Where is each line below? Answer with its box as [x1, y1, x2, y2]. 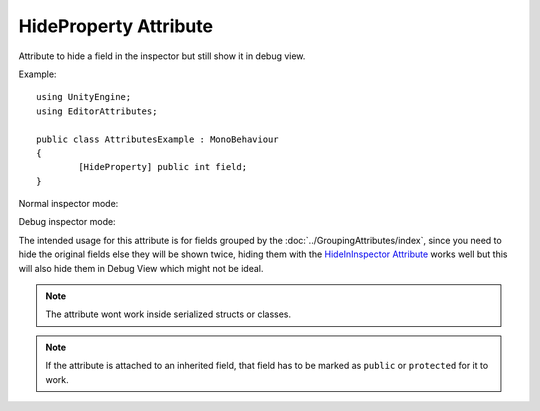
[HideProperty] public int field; [78, 161, 248, 173]
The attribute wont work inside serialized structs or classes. [45, 308, 292, 320]
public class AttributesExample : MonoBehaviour [36, 133, 279, 145]
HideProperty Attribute [18, 15, 214, 37]
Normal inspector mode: [18, 198, 119, 210]
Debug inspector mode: [18, 216, 116, 228]
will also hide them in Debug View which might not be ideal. [18, 262, 264, 274]
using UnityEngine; [36, 91, 132, 103]
